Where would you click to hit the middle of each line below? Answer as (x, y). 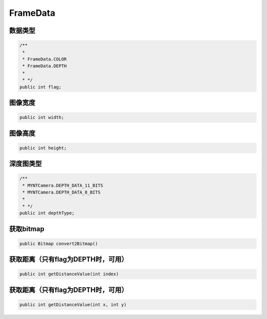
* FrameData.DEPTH (44, 66)
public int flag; (41, 87)
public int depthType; (47, 213)
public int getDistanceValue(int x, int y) (73, 305)
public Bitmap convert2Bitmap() (59, 243)
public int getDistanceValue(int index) (69, 274)
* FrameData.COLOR (44, 59)
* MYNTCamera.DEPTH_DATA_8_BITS (62, 192)
